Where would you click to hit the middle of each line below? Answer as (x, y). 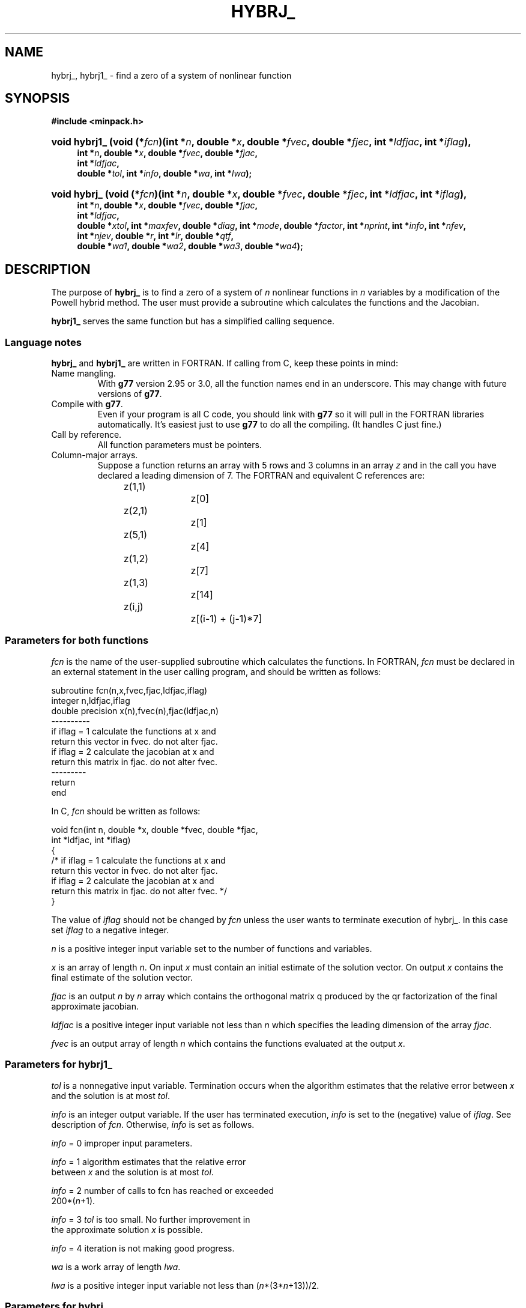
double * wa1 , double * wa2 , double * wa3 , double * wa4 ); (190, 246)
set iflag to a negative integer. (110, 930)
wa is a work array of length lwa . (116, 1267)
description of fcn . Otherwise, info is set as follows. (153, 1124)
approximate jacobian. (95, 1006)
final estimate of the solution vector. (122, 977)
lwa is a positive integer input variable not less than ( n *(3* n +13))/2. (185, 1285)
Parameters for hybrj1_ (59, 1064)
